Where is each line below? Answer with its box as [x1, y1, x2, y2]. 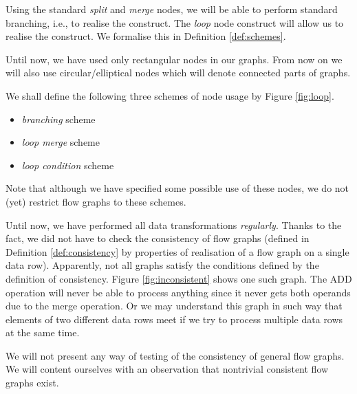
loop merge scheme [21, 135, 100, 149]
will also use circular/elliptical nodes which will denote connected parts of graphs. [6, 65, 351, 80]
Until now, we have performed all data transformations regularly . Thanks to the [6, 217, 342, 232]
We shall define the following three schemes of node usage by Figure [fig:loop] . [6, 88, 334, 102]
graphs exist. [6, 375, 59, 390]
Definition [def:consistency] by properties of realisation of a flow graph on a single [6, 244, 349, 259]
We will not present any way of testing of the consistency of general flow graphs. [6, 348, 345, 362]
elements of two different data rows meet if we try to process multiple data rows [6, 311, 343, 326]
